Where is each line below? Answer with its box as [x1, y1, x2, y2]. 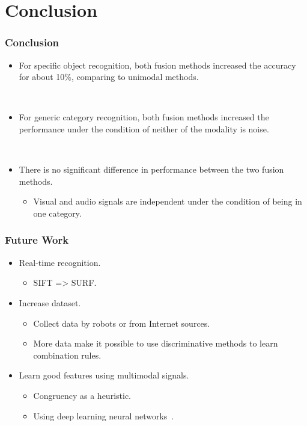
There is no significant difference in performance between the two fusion [19, 163, 284, 176]
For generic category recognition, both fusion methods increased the [19, 111, 269, 123]
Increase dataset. [19, 296, 81, 309]
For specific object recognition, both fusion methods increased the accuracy [19, 58, 296, 71]
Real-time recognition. [19, 256, 101, 268]
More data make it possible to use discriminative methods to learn [33, 337, 278, 350]
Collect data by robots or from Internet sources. [33, 316, 210, 329]
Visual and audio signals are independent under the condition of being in [33, 195, 302, 208]
